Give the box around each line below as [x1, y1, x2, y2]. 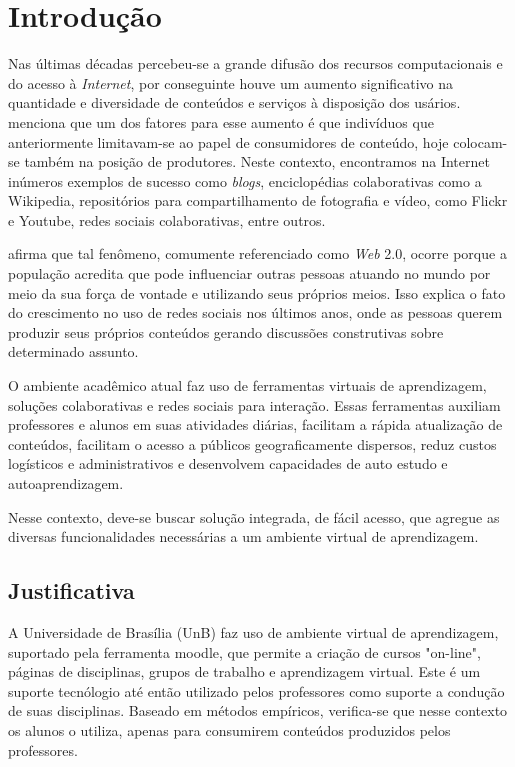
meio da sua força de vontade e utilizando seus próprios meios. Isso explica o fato [8, 282, 506, 303]
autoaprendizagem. [8, 473, 124, 493]
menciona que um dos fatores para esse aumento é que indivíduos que [8, 111, 434, 132]
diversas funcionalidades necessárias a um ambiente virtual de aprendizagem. [8, 526, 479, 547]
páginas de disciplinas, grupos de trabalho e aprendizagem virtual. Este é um [8, 661, 481, 682]
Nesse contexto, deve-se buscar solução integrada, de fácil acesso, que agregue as [8, 506, 500, 527]
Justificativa [8, 575, 135, 606]
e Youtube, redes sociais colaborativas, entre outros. [8, 209, 326, 230]
